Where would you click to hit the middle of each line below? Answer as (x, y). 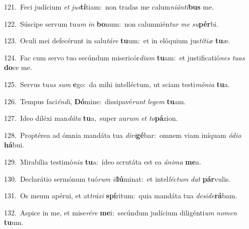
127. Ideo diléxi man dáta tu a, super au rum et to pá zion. (91, 118)
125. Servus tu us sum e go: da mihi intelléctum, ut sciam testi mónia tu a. (117, 84)
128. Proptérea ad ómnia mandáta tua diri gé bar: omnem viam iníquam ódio (123, 135)
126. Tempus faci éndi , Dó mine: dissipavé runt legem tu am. (95, 101)
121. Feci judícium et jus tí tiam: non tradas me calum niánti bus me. (109, 7)
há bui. (14, 145)
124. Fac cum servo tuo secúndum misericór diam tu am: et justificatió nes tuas (125, 57)
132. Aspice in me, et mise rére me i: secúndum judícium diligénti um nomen (120, 212)
